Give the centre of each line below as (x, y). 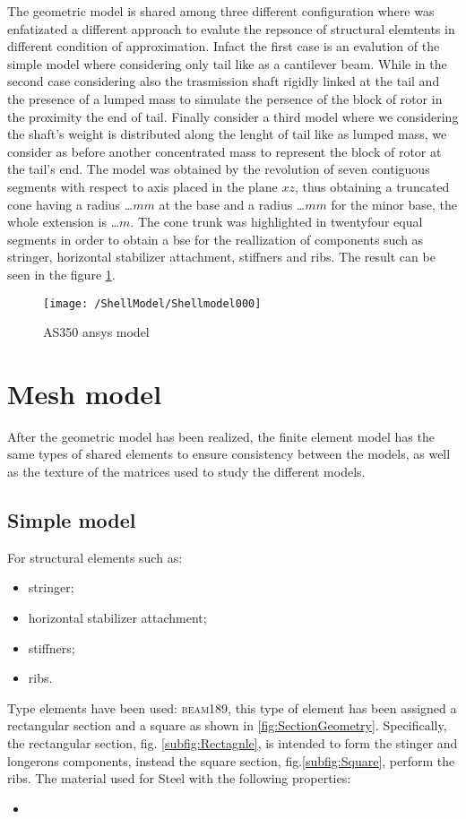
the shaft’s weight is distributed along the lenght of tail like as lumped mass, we (227, 134)
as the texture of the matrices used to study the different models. (186, 472)
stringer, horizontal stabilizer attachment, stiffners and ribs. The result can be (221, 257)
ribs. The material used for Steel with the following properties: (179, 778)
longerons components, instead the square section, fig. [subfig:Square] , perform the (231, 760)
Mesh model (85, 393)
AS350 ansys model (96, 332)
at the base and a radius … (232, 204)
